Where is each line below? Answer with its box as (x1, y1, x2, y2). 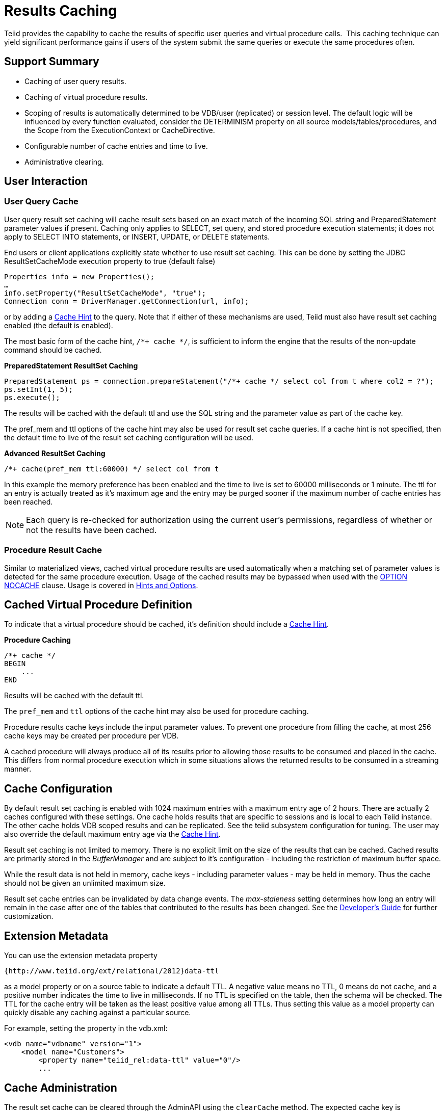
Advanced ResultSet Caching (4, 448, 106, 458)
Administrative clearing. (24, 157, 104, 166)
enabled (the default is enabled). (4, 321, 113, 330)
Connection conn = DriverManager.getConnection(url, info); (4, 297, 249, 305)
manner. (4, 764, 32, 774)
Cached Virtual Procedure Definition (4, 598, 193, 611)
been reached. (4, 497, 53, 506)
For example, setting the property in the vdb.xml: (4, 1024, 168, 1033)
